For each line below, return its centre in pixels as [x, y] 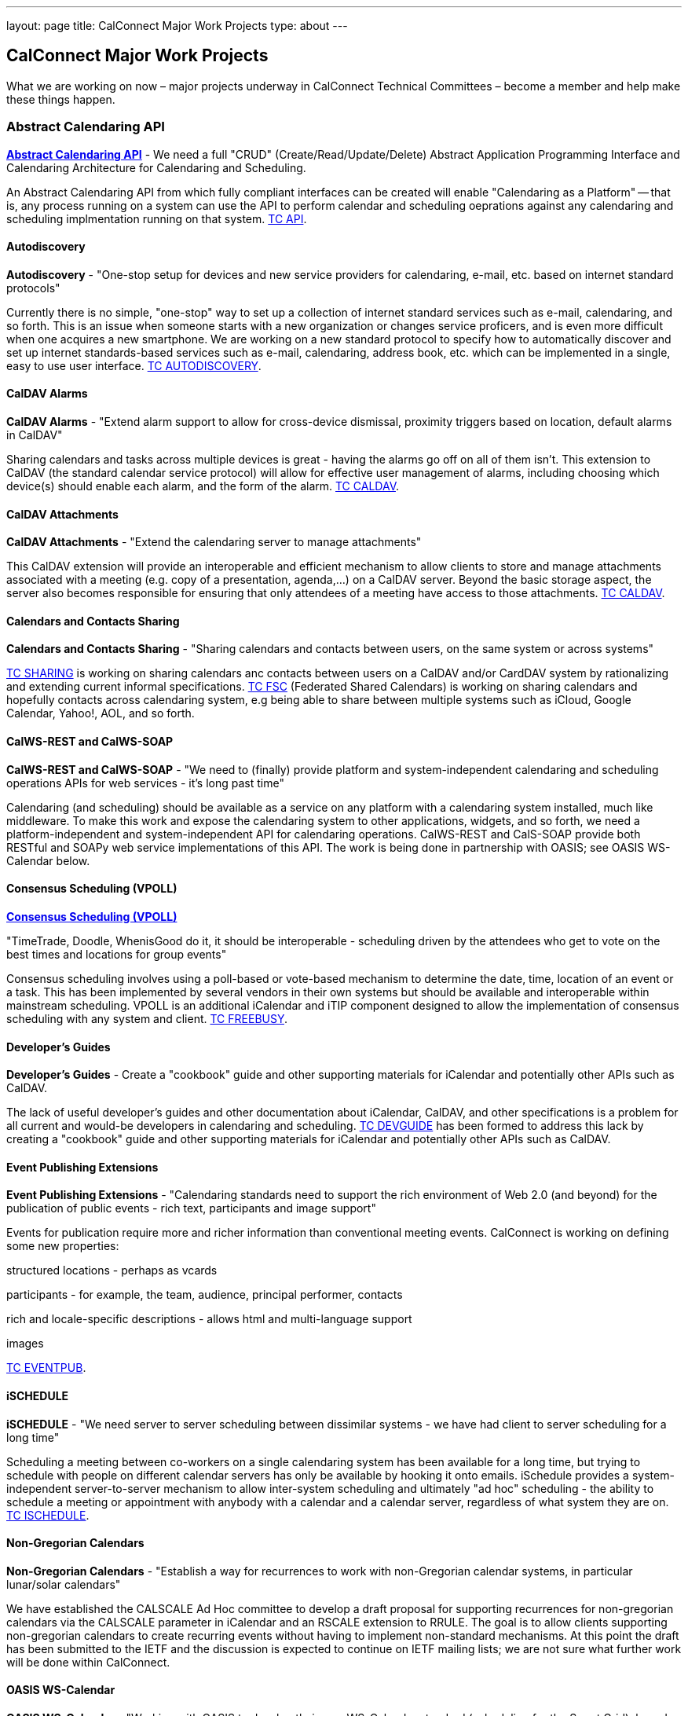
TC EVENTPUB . [46, 1368]
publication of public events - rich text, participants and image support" [191, 1208]
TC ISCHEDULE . [48, 1515]
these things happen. [61, 99]
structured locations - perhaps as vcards [112, 1270]
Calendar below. [48, 860]
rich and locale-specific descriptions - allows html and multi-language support [209, 1319]
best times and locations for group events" [117, 954]
